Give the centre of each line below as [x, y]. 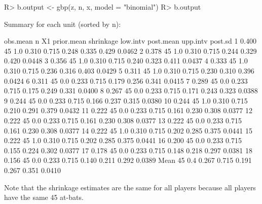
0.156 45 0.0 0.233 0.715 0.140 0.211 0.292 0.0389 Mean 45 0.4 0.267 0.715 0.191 [128, 160]
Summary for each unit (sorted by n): [63, 24]
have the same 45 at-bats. [44, 197]
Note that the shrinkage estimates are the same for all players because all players [130, 187]
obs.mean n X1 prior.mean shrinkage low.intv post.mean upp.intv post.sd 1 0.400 [130, 41]
